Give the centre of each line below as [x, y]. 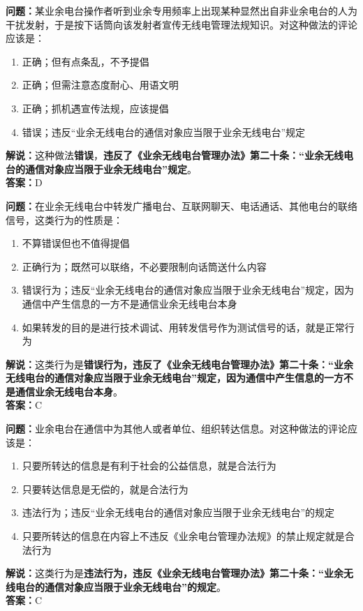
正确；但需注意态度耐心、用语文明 [100, 85]
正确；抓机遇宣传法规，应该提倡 [95, 108]
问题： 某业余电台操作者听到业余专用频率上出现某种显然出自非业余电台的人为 [181, 10]
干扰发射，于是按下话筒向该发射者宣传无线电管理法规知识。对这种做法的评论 [181, 24]
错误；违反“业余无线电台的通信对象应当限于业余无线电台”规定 [164, 131]
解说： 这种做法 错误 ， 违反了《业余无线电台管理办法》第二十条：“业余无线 [175, 155]
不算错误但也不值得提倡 [76, 243]
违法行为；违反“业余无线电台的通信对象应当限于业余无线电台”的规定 [178, 512]
